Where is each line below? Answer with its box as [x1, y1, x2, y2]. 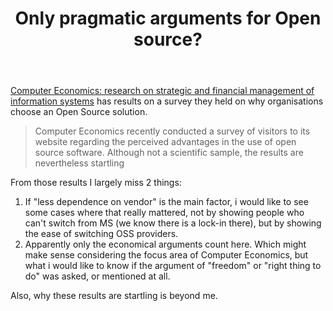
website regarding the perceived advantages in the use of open [34, 136, 297, 148]
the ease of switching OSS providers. [24, 228, 179, 240]
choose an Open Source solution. [10, 106, 148, 118]
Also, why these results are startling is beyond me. [10, 290, 218, 302]
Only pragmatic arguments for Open [14, 7, 322, 30]
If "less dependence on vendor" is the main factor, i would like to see [24, 196, 309, 208]
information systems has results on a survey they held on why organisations [10, 95, 324, 107]
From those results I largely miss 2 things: [10, 177, 182, 189]
